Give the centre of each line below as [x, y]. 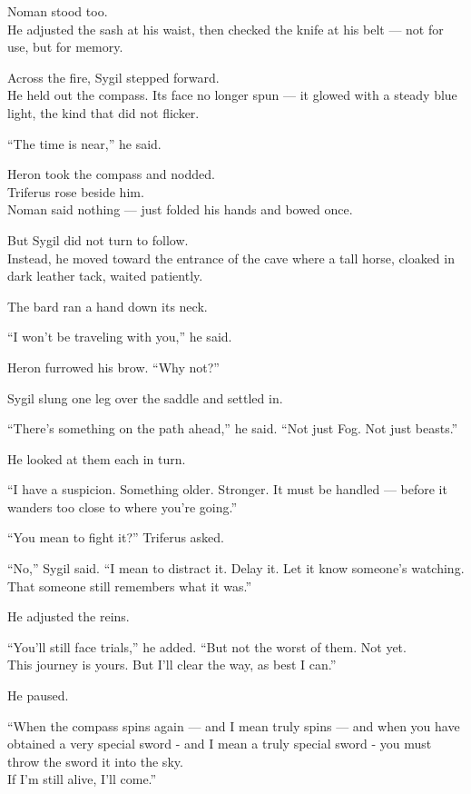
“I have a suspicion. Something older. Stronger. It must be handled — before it [227, 489]
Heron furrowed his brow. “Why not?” [113, 367]
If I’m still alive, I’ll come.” [82, 779]
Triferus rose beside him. [76, 191]
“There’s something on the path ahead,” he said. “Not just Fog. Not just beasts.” [233, 428]
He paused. [38, 695]
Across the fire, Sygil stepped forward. [113, 77]
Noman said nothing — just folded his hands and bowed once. [180, 209]
